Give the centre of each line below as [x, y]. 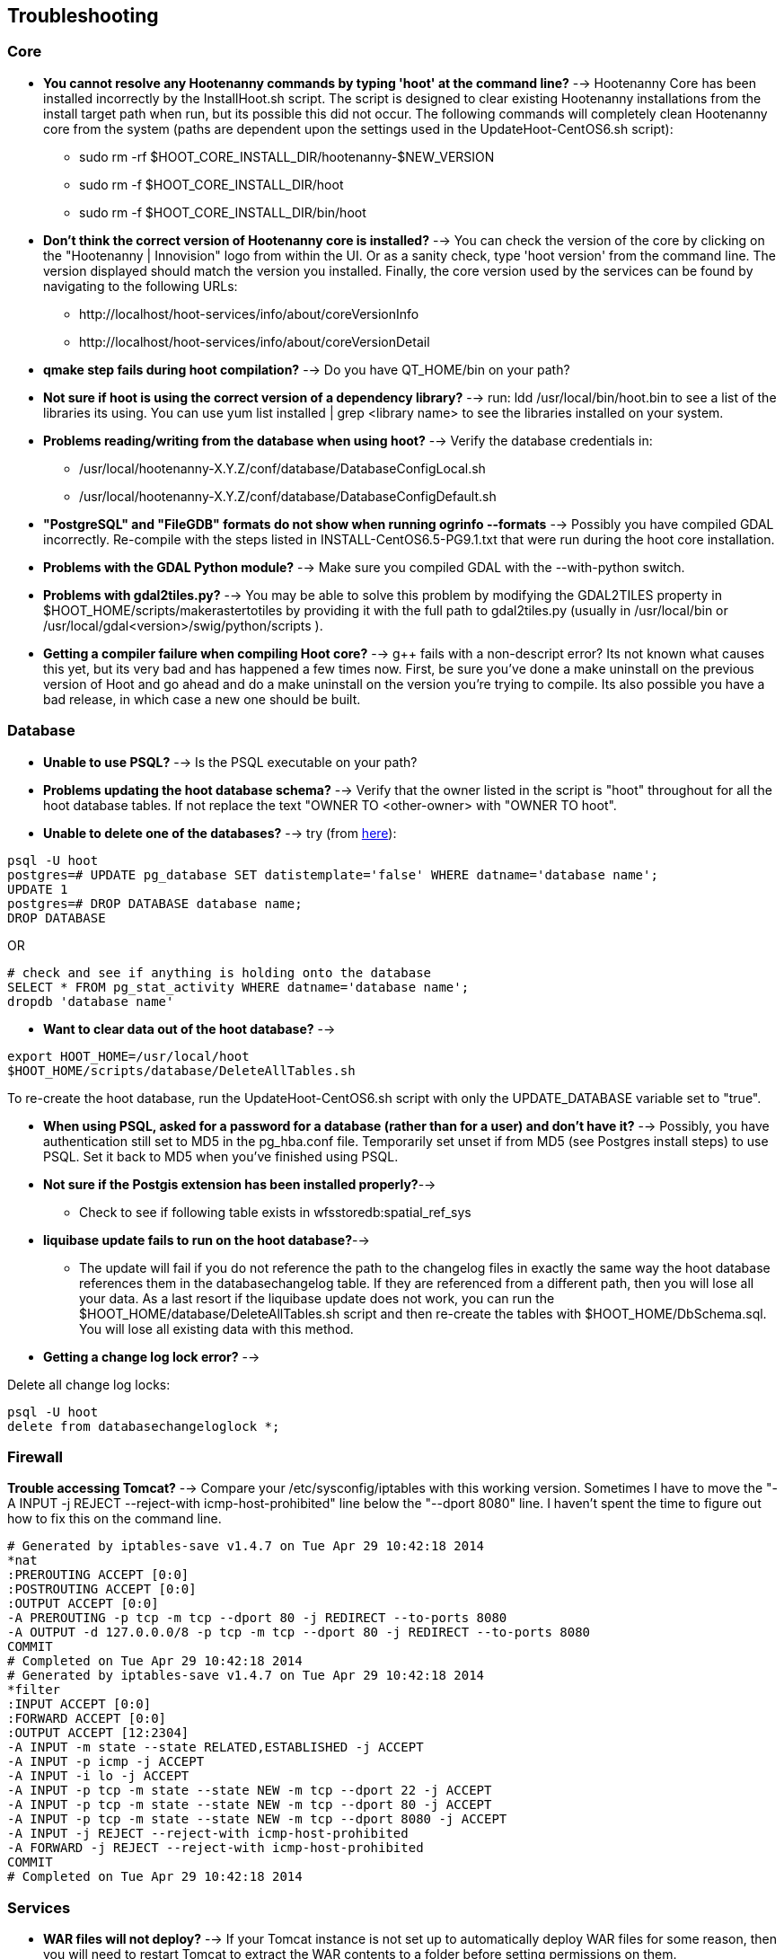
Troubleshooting [83, 16]
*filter [34, 1690]
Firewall [35, 1456]
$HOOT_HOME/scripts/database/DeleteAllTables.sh [181, 1070]
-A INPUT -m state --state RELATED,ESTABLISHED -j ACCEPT [216, 1747]
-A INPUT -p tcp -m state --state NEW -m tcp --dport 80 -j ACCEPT [250, 1805]
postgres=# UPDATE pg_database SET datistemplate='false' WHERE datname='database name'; [333, 874]
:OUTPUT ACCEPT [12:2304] [98, 1733]
